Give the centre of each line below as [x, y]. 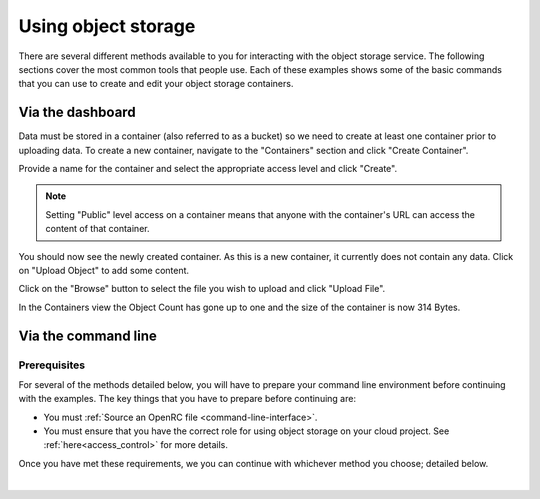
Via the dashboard [77, 112]
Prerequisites [51, 365]
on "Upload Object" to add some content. [104, 270]
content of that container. [97, 229]
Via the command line [87, 335]
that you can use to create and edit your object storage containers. [156, 84]
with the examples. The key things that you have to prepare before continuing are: [187, 399]
